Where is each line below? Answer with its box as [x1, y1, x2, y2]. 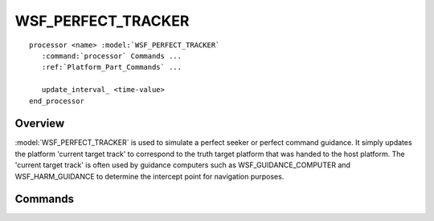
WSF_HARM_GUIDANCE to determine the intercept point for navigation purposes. [14, 171, 285, 181]
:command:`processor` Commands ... [41, 51, 182, 60]
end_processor [29, 96, 84, 106]
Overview [14, 117, 65, 131]
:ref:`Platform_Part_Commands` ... [41, 62, 182, 72]
